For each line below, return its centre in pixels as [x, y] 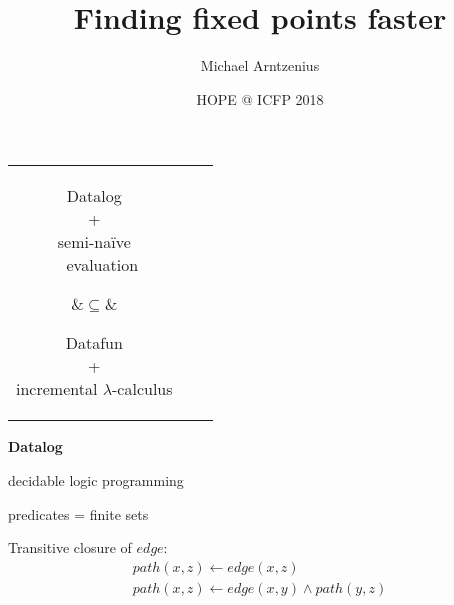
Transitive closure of [70, 547]
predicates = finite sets [78, 513]
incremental [57, 389]
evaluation [102, 265]
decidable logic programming [96, 479]
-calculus [142, 389]
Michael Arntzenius [260, 65]
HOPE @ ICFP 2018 [260, 98]
